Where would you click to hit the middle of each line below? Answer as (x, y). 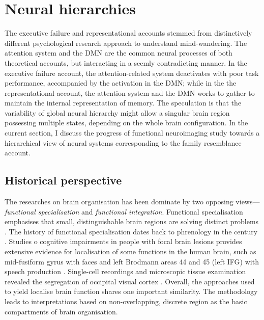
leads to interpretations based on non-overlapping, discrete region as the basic (126, 301)
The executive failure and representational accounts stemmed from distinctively (128, 33)
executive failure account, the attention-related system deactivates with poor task (132, 73)
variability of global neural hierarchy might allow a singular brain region (117, 112)
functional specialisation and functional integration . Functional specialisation (124, 211)
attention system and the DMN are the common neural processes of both (119, 53)
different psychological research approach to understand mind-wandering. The (126, 43)
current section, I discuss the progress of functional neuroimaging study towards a (132, 133)
